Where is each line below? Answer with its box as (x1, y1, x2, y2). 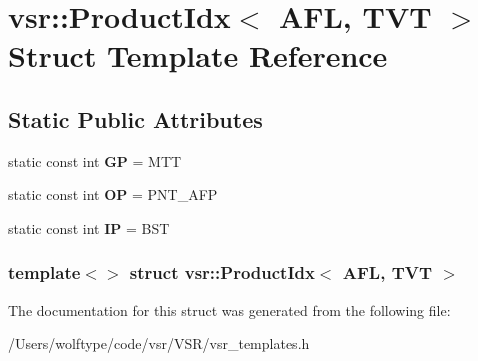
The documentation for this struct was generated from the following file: (8, 299, 451, 320)
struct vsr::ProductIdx (129, 260, 315, 285)
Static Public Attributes (8, 103, 263, 134)
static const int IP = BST (8, 217, 170, 238)
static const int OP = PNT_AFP (8, 184, 218, 205)
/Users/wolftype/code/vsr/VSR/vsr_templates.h (8, 333, 310, 354)
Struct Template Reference (8, 35, 388, 76)
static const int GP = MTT (8, 150, 182, 171)
